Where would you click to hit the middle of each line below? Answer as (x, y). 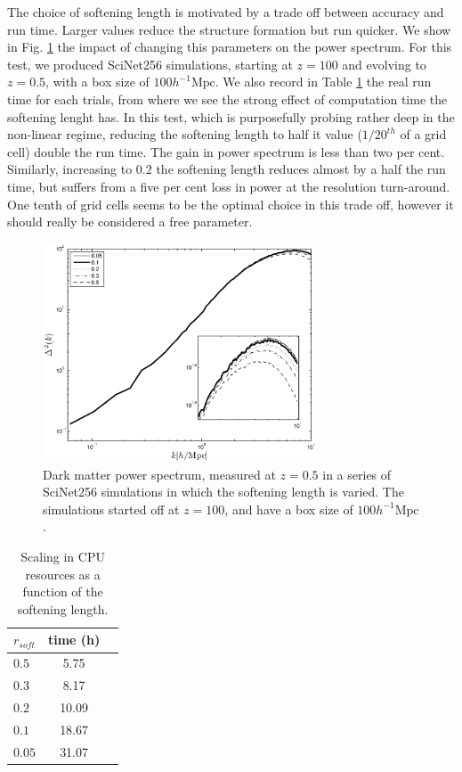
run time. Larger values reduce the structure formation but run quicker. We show (229, 29)
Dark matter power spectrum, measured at (159, 474)
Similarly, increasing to (70, 169)
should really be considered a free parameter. (130, 222)
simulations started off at (111, 509)
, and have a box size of (289, 509)
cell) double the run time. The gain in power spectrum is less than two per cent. (226, 151)
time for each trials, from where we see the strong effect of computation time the (227, 99)
